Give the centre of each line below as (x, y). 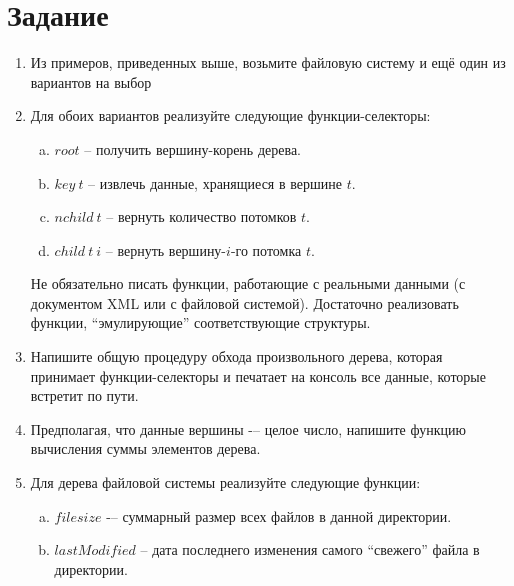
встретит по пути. (84, 395)
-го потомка (266, 249)
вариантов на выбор (91, 81)
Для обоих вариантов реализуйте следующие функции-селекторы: (230, 115)
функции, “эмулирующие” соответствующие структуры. (200, 322)
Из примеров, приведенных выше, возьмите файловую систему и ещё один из (268, 62)
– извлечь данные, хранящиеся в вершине (215, 182)
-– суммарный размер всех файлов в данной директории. (279, 515)
